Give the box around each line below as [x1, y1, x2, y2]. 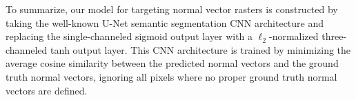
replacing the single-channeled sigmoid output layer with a [6, 29, 253, 43]
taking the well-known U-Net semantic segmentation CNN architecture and [6, 15, 324, 30]
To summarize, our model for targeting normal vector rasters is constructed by [6, 2, 338, 16]
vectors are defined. [6, 83, 88, 97]
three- [322, 29, 347, 43]
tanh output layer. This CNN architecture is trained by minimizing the [50, 42, 351, 57]
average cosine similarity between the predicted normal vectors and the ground [6, 56, 339, 70]
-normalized [268, 29, 319, 43]
